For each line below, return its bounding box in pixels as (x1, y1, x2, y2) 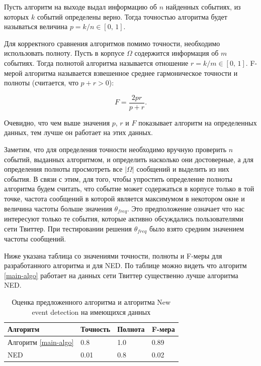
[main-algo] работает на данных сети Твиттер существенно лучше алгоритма (4, 270, 238, 280)
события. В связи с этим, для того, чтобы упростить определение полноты (4, 173, 233, 184)
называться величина (4, 21, 68, 32)
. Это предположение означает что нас (127, 203, 245, 213)
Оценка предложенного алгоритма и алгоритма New (12, 297, 171, 307)
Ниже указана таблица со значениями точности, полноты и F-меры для (4, 250, 222, 261)
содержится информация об (134, 48, 219, 58)
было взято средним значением (149, 223, 244, 233)
